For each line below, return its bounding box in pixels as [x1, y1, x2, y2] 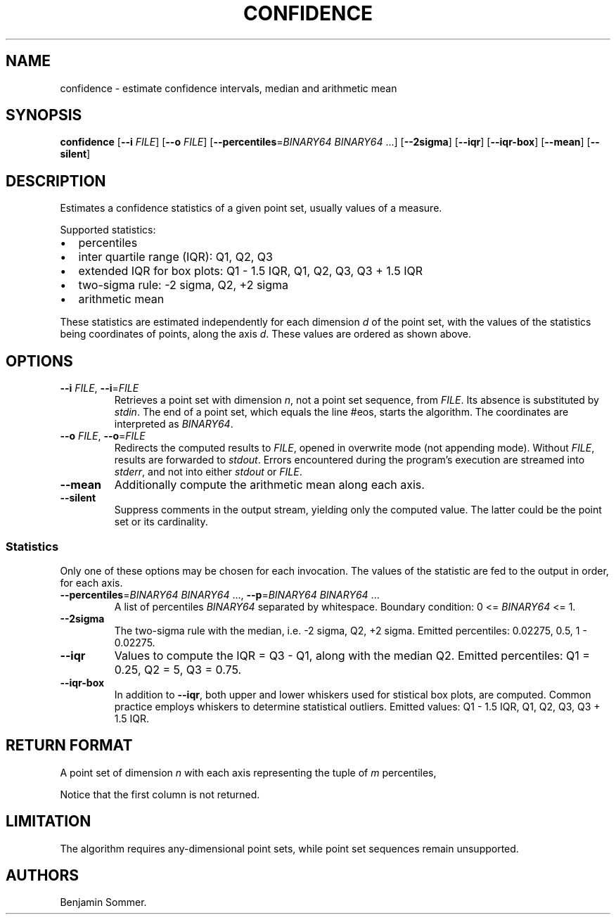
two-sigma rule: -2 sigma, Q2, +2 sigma [78, 278, 289, 293]
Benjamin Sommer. [60, 896, 147, 909]
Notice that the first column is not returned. [60, 788, 260, 800]
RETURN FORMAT [6, 736, 133, 755]
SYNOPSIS [6, 106, 82, 124]
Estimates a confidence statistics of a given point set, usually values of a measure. [60, 202, 442, 215]
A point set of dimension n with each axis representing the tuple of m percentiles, [60, 766, 437, 779]
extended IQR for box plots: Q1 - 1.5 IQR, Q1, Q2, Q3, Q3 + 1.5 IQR [78, 264, 423, 279]
